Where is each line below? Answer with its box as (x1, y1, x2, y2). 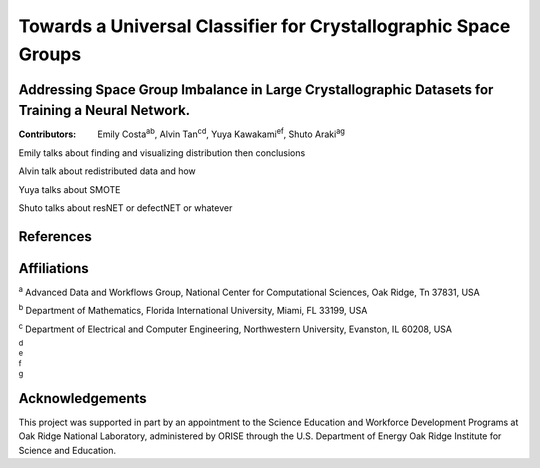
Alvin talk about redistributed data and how (18, 165, 197, 177)
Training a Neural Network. (18, 102, 191, 119)
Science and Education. (18, 444, 117, 456)
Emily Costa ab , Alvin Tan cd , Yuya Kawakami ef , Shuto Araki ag (97, 126, 345, 140)
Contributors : (18, 128, 77, 140)
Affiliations (18, 260, 89, 277)
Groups (18, 43, 82, 65)
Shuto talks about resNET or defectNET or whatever (18, 202, 233, 214)
